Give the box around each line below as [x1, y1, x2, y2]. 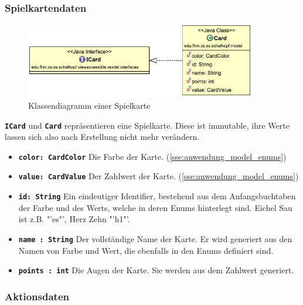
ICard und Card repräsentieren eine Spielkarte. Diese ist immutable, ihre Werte [5, 119, 290, 131]
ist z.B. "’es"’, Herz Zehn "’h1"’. [18, 213, 130, 225]
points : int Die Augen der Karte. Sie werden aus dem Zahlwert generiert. [18, 264, 294, 276]
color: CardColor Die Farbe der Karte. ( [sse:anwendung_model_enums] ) [18, 150, 287, 162]
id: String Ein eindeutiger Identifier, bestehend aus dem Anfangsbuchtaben [18, 190, 296, 202]
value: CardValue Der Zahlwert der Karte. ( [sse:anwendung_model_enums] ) [18, 170, 299, 182]
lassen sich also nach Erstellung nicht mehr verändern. [5, 130, 200, 143]
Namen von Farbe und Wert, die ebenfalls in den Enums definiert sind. [18, 244, 274, 256]
